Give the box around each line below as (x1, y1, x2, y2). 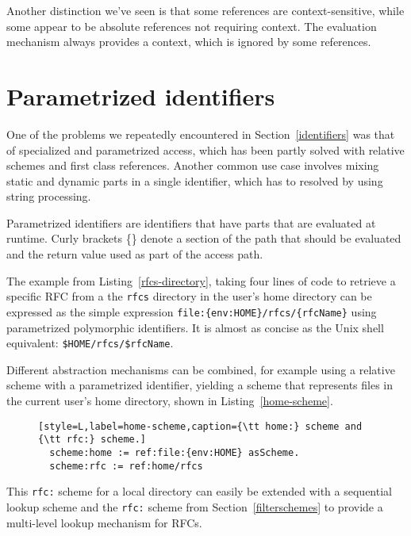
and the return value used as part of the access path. (6, 246, 263, 262)
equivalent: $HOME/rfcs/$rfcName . (6, 335, 174, 351)
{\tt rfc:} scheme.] (38, 434, 147, 446)
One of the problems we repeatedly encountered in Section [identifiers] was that (6, 125, 395, 142)
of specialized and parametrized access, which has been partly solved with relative (6, 141, 405, 158)
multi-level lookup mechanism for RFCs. (6, 514, 202, 530)
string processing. (6, 188, 91, 205)
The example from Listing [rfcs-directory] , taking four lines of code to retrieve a (6, 272, 396, 289)
